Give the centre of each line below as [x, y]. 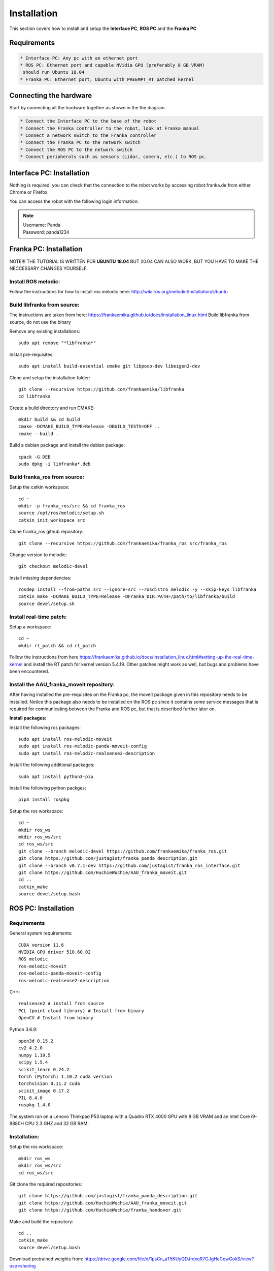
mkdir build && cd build [49, 420]
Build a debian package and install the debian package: [67, 445]
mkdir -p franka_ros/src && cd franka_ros [72, 506]
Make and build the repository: [41, 1221]
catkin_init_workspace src [52, 520]
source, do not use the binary [40, 322]
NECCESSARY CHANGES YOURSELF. [49, 268]
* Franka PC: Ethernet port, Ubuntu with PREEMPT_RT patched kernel [107, 79]
